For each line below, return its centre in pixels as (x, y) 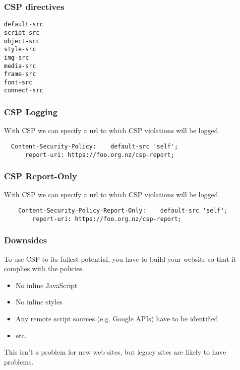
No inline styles (39, 302)
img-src (17, 57)
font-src (18, 82)
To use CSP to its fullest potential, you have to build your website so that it (120, 259)
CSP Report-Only (41, 176)
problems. (19, 361)
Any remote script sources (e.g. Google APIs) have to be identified (117, 318)
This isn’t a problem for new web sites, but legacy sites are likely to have (115, 352)
